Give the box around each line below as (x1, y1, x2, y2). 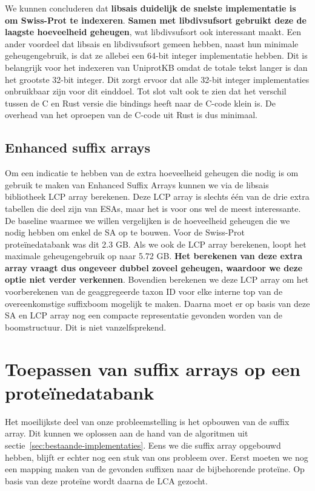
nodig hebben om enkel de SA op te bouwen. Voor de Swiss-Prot (5, 226, 245, 239)
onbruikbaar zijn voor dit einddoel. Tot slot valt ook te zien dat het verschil (5, 85, 287, 97)
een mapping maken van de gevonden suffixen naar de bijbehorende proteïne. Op (5, 463, 305, 475)
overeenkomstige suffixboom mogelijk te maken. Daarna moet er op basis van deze (5, 297, 310, 309)
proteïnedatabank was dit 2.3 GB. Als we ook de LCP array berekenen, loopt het (5, 237, 307, 250)
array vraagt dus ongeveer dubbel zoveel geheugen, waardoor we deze (5, 261, 303, 274)
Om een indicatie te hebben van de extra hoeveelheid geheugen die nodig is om (5, 166, 299, 179)
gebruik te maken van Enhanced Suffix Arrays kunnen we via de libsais (5, 178, 269, 191)
